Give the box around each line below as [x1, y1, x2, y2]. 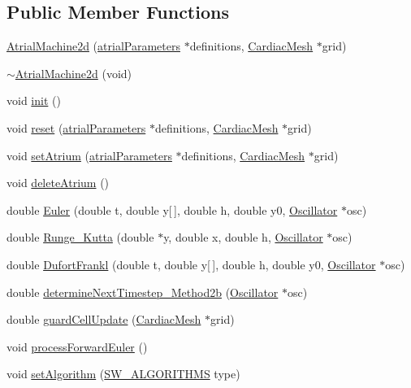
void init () [6, 92, 61, 109]
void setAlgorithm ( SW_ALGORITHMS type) [6, 365, 240, 382]
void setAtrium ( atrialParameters [6, 146, 172, 163]
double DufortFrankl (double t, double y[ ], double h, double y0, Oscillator [6, 255, 376, 272]
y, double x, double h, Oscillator [163, 229, 323, 246]
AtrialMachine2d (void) [15, 64, 132, 81]
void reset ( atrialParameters [6, 119, 146, 136]
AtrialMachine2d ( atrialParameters [6, 37, 180, 54]
